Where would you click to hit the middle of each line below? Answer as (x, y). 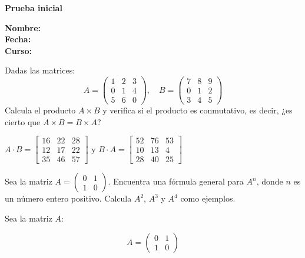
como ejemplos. (208, 198)
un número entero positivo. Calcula (68, 198)
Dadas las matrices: (40, 70)
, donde (270, 181)
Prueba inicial (34, 8)
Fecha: (18, 39)
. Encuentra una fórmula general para (176, 181)
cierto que (23, 121)
